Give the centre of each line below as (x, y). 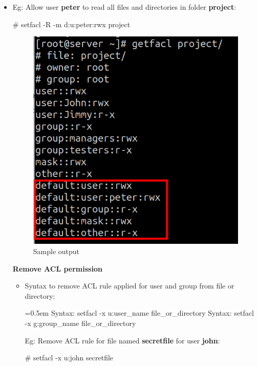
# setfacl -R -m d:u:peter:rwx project (71, 24)
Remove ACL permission (57, 268)
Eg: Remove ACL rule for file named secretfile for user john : (122, 340)
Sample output (56, 251)
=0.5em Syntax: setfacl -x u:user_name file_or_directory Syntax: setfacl (139, 313)
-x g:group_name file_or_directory (80, 323)
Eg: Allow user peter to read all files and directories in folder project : (124, 7)
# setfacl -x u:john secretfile (69, 358)
